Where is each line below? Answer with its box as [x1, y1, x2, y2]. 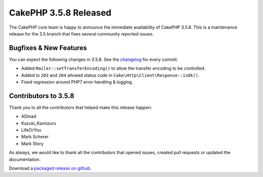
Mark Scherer [21, 134, 49, 140]
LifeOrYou [21, 127, 41, 133]
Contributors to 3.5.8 [9, 91, 75, 100]
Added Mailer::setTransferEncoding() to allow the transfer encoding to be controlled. [21, 66, 206, 71]
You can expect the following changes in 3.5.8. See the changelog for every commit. [9, 56, 178, 62]
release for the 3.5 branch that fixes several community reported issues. [9, 31, 154, 36]
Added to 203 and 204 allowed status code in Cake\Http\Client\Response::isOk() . [21, 72, 200, 78]
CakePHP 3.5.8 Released [9, 7, 112, 18]
